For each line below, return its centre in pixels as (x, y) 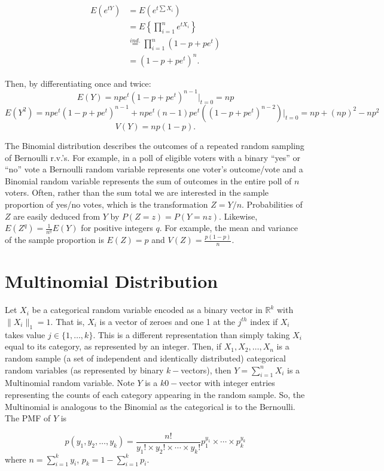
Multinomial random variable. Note (70, 383)
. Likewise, (238, 216)
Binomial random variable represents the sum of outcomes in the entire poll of (148, 180)
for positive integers (117, 228)
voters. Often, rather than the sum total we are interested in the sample (137, 192)
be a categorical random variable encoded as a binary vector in (147, 310)
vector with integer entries (227, 383)
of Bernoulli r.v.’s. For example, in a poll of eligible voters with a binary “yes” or (153, 157)
